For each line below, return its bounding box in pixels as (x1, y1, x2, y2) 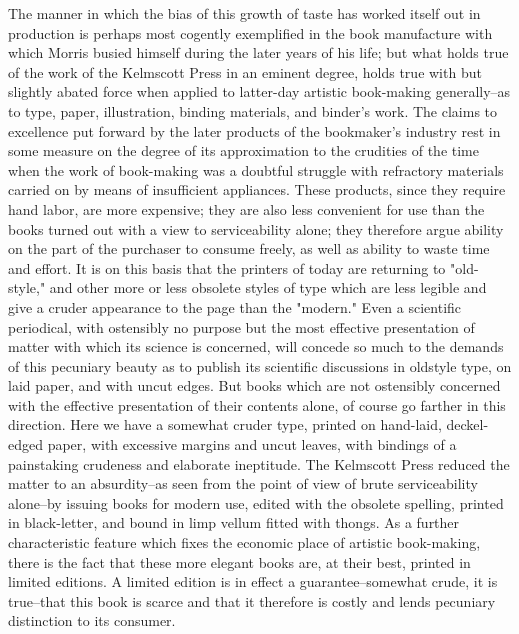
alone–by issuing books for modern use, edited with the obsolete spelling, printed (8, 492, 504, 513)
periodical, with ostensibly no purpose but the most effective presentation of (8, 316, 475, 337)
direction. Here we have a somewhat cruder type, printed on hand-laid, (8, 414, 442, 435)
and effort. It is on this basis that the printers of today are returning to (8, 257, 446, 278)
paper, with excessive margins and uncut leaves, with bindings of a (47, 434, 457, 455)
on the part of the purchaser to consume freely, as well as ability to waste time (8, 238, 490, 259)
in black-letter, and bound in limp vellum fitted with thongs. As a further (8, 512, 460, 533)
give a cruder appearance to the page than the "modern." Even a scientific (8, 296, 462, 317)
